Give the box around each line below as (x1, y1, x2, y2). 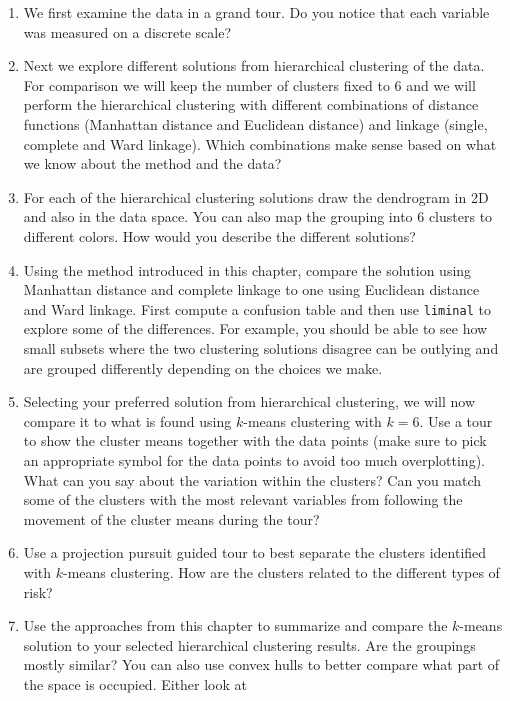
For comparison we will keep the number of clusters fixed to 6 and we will (23, 74, 476, 95)
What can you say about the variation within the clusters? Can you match (23, 469, 482, 490)
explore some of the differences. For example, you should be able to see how (23, 318, 488, 339)
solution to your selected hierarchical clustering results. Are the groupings (23, 634, 476, 655)
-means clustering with (243, 410, 382, 431)
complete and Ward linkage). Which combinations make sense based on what (23, 133, 497, 154)
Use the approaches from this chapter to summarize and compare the (23, 615, 448, 636)
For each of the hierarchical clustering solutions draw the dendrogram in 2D (23, 186, 489, 207)
